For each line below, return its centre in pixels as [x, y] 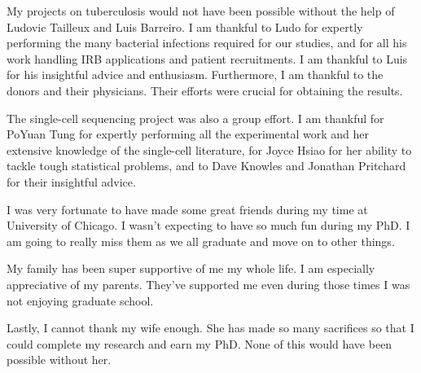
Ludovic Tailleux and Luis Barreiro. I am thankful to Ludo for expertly [185, 26]
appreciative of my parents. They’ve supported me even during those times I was [208, 284]
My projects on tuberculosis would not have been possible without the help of [201, 11]
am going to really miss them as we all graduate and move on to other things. [201, 241]
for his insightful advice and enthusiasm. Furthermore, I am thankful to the [195, 75]
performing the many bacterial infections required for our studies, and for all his [207, 43]
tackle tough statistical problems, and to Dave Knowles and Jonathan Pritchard [206, 166]
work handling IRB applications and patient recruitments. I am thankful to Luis [207, 58]
